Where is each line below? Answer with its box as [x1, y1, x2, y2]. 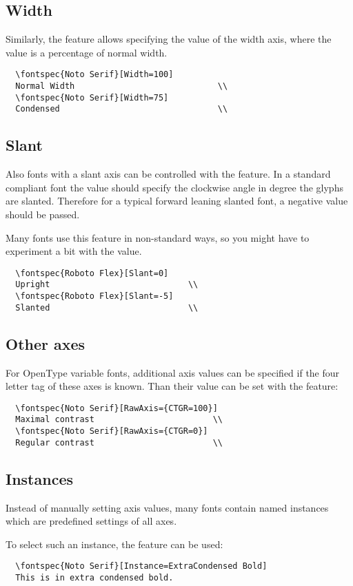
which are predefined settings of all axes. [6, 514, 177, 528]
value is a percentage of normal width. [6, 45, 168, 59]
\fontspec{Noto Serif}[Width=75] [15, 92, 169, 103]
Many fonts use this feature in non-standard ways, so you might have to [6, 230, 310, 244]
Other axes [6, 333, 85, 354]
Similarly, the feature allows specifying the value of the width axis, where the [6, 32, 332, 46]
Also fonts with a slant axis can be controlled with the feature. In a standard [6, 167, 331, 181]
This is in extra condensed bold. [15, 573, 174, 583]
